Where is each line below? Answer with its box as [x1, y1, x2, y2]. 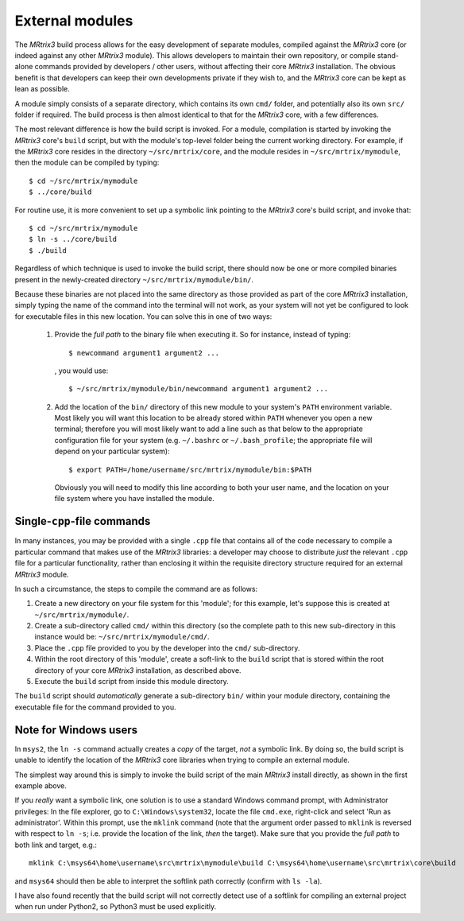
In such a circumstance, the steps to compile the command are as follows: [14, 584, 258, 593]
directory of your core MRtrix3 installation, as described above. [34, 665, 242, 675]
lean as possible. [14, 84, 71, 94]
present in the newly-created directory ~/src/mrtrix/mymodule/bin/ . [14, 274, 254, 284]
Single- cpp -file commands [14, 515, 151, 528]
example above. [14, 780, 68, 791]
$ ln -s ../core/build [29, 235, 118, 244]
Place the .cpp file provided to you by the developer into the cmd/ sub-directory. [34, 643, 300, 652]
